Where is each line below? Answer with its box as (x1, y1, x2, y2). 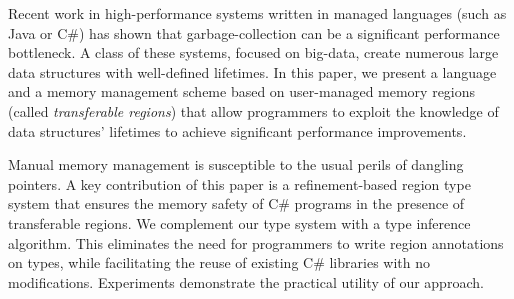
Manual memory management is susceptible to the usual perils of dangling (8, 154, 464, 175)
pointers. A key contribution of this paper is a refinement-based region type (8, 173, 471, 194)
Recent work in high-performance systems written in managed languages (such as (8, 3, 507, 23)
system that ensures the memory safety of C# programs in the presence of (8, 193, 465, 214)
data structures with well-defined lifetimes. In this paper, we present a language (8, 61, 497, 82)
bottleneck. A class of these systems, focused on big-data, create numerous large (8, 42, 499, 63)
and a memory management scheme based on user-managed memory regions (8, 81, 476, 102)
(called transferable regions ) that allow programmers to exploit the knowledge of (8, 100, 499, 121)
